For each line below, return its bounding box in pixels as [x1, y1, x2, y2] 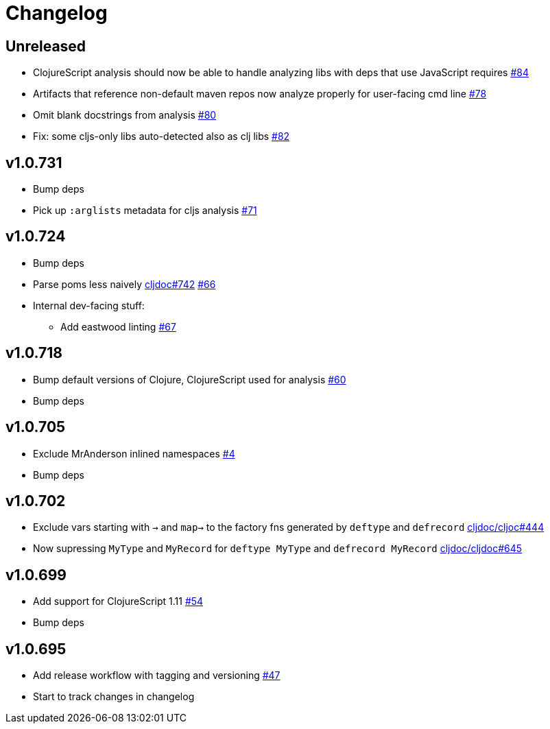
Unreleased [5, 37, 86, 55]
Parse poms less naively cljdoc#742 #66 [33, 278, 216, 290]
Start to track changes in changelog [33, 691, 195, 703]
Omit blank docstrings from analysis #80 [33, 109, 217, 121]
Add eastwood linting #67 [60, 320, 176, 333]
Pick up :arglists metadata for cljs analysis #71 [33, 204, 257, 217]
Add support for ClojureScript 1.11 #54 [33, 595, 204, 608]
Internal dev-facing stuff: [33, 299, 145, 311]
